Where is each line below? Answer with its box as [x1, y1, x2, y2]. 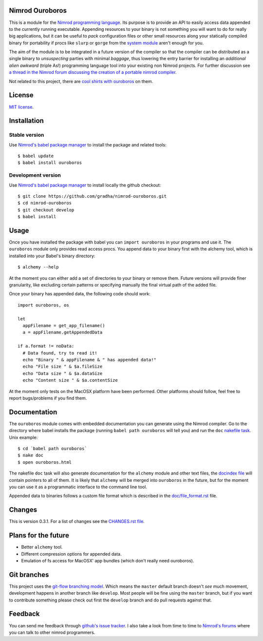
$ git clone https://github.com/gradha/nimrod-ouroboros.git [18, 193, 167, 199]
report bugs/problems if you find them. [9, 395, 87, 401]
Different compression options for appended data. [21, 551, 122, 557]
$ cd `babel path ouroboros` [18, 446, 87, 451]
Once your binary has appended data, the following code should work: [9, 291, 150, 297]
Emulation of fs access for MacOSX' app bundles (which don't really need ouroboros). [21, 558, 194, 563]
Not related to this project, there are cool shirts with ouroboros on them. [9, 78, 153, 84]
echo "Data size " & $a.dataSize [22, 371, 103, 376]
